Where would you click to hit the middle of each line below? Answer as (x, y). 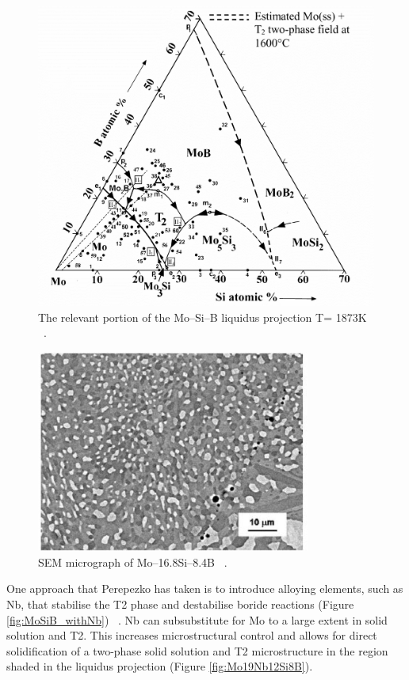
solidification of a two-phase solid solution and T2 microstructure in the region (197, 650)
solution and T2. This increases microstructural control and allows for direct (192, 635)
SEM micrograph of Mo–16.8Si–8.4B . (133, 562)
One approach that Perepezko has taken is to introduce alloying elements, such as (205, 588)
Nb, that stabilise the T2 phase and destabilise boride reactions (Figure (180, 604)
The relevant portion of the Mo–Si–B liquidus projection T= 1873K (203, 317)
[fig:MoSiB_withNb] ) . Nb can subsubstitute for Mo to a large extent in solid (197, 619)
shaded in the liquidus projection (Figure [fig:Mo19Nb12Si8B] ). (160, 666)
